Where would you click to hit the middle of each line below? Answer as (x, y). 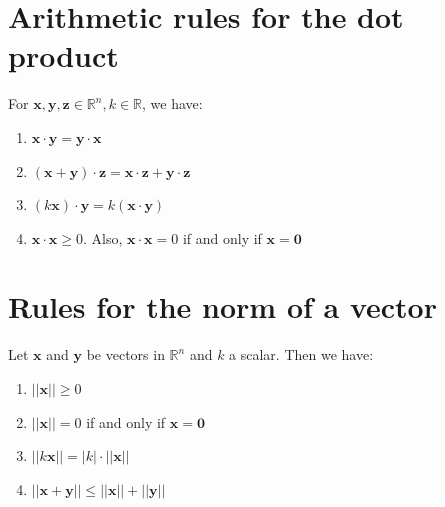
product (63, 55)
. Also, (103, 237)
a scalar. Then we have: (301, 354)
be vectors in (125, 354)
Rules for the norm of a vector (222, 306)
